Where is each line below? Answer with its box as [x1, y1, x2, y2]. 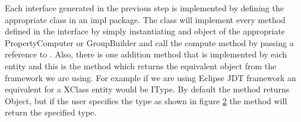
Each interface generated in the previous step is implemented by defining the [5, 2, 284, 14]
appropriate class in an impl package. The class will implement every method [5, 13, 286, 25]
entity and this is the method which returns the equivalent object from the [5, 59, 277, 72]
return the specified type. [5, 106, 97, 118]
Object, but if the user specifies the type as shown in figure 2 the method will [5, 94, 287, 107]
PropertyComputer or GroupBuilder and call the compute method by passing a [5, 36, 294, 49]
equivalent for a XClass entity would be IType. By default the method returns [5, 83, 290, 95]
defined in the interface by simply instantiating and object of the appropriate [5, 25, 286, 37]
